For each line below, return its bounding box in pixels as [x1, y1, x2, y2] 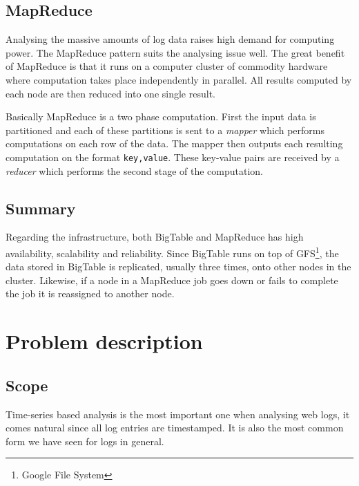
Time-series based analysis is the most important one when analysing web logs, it [6, 406, 350, 421]
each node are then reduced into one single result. [6, 86, 215, 100]
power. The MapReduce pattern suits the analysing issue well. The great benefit [6, 45, 345, 59]
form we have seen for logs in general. [6, 433, 164, 448]
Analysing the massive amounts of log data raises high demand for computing [6, 32, 335, 46]
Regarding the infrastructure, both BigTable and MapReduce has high [6, 230, 304, 244]
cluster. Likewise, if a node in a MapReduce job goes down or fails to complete [6, 272, 338, 287]
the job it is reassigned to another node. [6, 286, 175, 301]
